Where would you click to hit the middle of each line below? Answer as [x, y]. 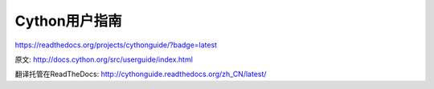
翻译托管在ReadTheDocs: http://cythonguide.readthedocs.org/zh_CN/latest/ [141, 74]
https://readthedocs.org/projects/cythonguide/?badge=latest [116, 45]
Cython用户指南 [68, 21]
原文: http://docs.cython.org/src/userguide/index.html [104, 59]
